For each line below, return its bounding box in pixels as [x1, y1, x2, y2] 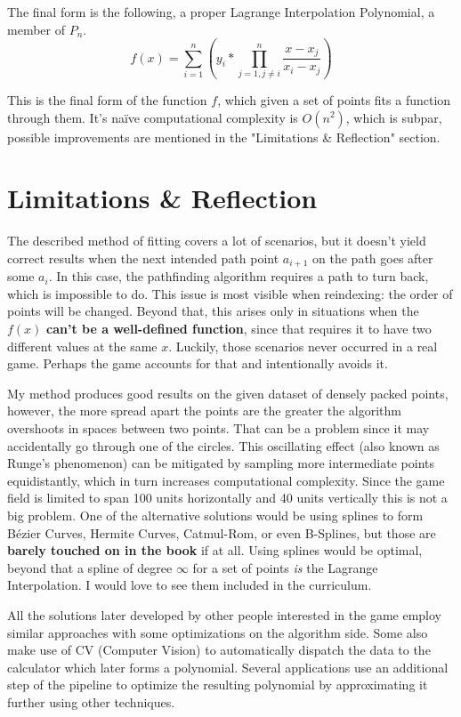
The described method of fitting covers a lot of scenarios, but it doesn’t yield [7, 231, 426, 250]
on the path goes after [312, 248, 433, 267]
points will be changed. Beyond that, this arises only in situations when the [7, 302, 419, 320]
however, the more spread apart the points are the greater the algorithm [7, 401, 402, 420]
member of [7, 20, 65, 38]
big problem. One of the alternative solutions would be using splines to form [7, 505, 424, 524]
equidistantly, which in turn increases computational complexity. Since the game [7, 471, 445, 489]
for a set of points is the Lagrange [192, 558, 378, 576]
